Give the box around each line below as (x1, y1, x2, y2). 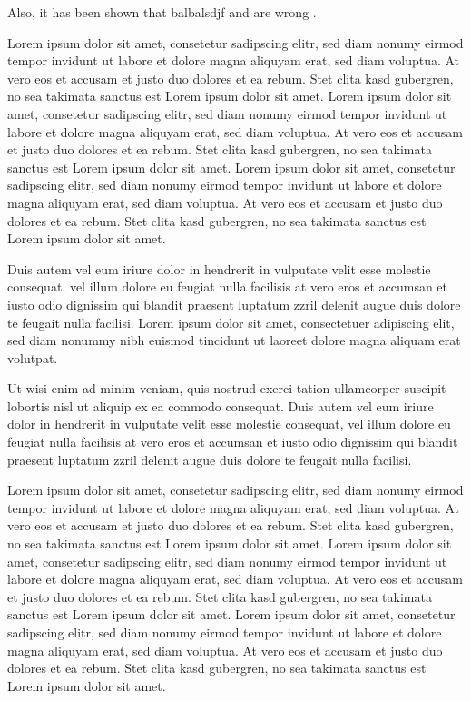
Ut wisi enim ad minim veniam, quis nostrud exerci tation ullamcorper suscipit (7, 379, 446, 398)
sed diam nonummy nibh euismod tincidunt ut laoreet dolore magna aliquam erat (7, 331, 461, 350)
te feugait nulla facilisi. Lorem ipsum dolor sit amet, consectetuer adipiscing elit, (7, 312, 455, 331)
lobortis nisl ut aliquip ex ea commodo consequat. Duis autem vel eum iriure (7, 396, 434, 415)
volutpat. (7, 348, 58, 367)
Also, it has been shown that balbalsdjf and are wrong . (7, 3, 317, 21)
